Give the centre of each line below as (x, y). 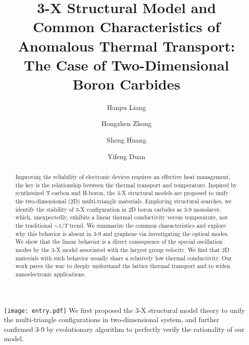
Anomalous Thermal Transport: (126, 45)
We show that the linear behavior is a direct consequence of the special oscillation (119, 242)
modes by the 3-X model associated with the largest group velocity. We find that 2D (122, 249)
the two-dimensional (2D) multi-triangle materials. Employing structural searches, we (123, 201)
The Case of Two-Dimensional (126, 64)
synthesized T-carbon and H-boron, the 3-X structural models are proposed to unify (122, 193)
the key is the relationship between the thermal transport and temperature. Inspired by (126, 185)
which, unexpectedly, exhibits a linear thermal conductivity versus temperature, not (122, 217)
